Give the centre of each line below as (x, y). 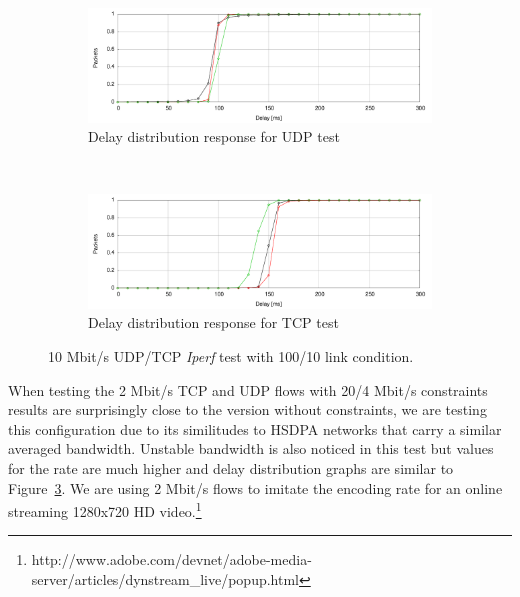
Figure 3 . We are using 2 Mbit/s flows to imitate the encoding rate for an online (255, 487)
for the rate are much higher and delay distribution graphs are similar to (231, 468)
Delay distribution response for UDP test (214, 136)
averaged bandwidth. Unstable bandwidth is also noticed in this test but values (251, 448)
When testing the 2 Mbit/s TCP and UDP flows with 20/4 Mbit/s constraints (248, 389)
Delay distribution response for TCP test (213, 322)
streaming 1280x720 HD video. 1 (105, 509)
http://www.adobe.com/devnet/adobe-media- (171, 559)
